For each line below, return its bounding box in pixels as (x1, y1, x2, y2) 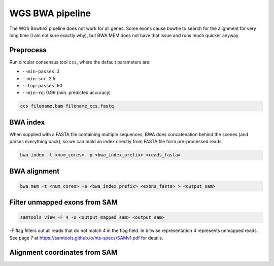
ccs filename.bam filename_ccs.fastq (20, 103, 114, 109)
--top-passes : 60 (22, 83, 63, 89)
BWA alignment (9, 167, 60, 175)
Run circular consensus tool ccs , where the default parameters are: (9, 59, 151, 65)
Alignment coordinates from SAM (9, 248, 118, 256)
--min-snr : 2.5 (22, 75, 56, 81)
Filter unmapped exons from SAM (9, 198, 118, 207)
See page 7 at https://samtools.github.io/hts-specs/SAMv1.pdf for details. (9, 235, 163, 241)
